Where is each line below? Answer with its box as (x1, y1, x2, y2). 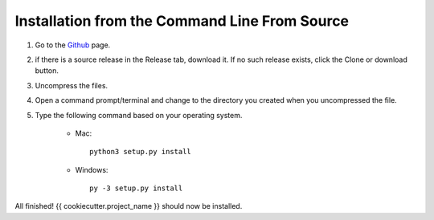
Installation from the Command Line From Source (14, 12, 350, 30)
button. (35, 66, 59, 75)
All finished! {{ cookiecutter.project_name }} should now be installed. (14, 202, 243, 211)
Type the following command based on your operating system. (35, 110, 243, 120)
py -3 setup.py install (89, 184, 183, 193)
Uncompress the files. (35, 80, 108, 90)
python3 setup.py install (89, 147, 192, 157)
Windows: (75, 165, 108, 174)
